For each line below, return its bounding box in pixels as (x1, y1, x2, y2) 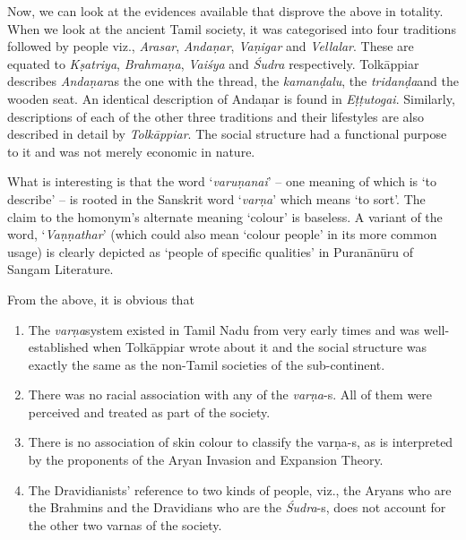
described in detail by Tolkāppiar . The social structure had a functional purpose (7, 124, 447, 143)
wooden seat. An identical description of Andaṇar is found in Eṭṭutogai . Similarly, (7, 89, 455, 107)
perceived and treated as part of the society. (28, 402, 271, 421)
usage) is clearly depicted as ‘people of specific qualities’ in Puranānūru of (7, 242, 413, 261)
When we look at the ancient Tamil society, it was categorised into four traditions (7, 19, 456, 38)
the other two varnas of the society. (28, 515, 222, 534)
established (28, 338, 89, 356)
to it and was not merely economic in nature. (7, 141, 255, 160)
